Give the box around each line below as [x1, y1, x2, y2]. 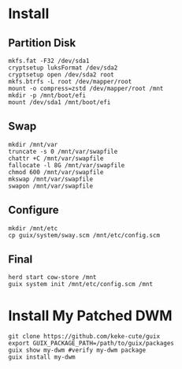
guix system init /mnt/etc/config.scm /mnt [8, 281, 154, 289]
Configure [8, 203, 59, 217]
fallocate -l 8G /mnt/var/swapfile [8, 161, 125, 170]
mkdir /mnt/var [8, 140, 58, 148]
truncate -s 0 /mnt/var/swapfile [8, 147, 118, 155]
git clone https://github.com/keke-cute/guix [8, 333, 160, 341]
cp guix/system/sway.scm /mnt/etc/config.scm [8, 231, 160, 239]
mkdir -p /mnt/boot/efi [8, 91, 87, 99]
